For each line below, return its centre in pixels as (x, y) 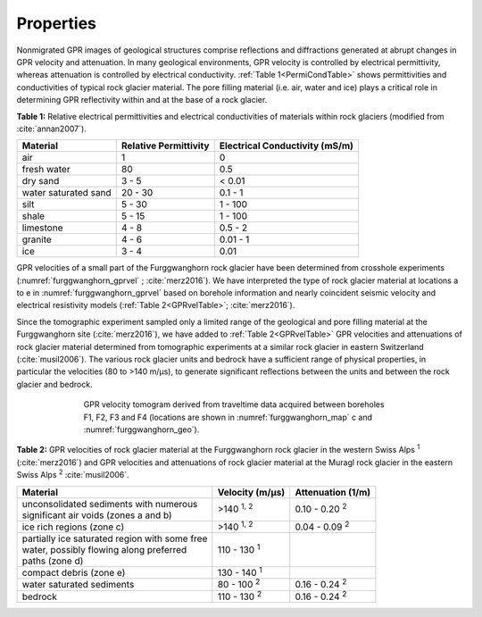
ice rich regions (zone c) (73, 527)
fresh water (46, 170)
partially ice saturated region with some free (115, 538)
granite (37, 239)
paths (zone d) (53, 561)
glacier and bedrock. (54, 384)
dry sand (41, 181)
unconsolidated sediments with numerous (110, 504)
